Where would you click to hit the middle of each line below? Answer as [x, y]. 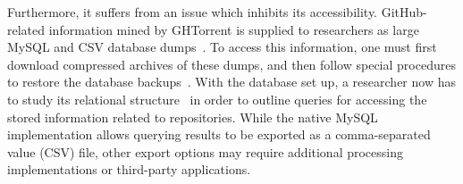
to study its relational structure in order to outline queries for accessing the [217, 99]
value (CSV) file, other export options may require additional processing [206, 151]
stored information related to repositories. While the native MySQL [193, 117]
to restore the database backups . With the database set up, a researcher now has [231, 82]
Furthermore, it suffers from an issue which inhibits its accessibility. [193, 12]
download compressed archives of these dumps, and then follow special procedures [231, 64]
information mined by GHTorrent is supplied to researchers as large [234, 29]
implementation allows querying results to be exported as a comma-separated [219, 134]
